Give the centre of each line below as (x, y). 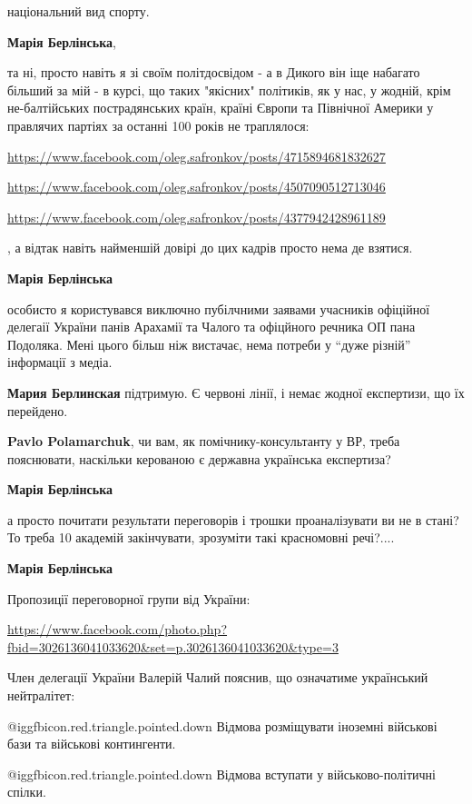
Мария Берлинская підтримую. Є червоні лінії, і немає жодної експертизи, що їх (236, 392)
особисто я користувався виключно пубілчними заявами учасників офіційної (219, 308)
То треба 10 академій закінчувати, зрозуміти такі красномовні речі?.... (201, 537)
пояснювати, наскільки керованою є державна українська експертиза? (199, 458)
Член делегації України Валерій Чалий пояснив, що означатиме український (218, 677)
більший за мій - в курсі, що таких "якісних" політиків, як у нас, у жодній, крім (229, 89)
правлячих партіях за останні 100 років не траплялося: (158, 125)
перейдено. (38, 410)
